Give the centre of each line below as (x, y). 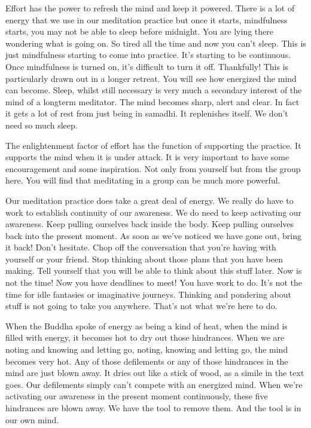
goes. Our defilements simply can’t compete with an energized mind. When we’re (154, 384)
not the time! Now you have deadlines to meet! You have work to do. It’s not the (154, 282)
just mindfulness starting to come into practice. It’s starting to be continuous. (148, 55)
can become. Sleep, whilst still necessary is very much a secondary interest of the (154, 90)
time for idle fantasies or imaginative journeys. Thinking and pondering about (149, 294)
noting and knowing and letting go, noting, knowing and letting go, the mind (147, 349)
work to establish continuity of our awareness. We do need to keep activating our (154, 212)
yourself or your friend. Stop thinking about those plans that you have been (144, 259)
